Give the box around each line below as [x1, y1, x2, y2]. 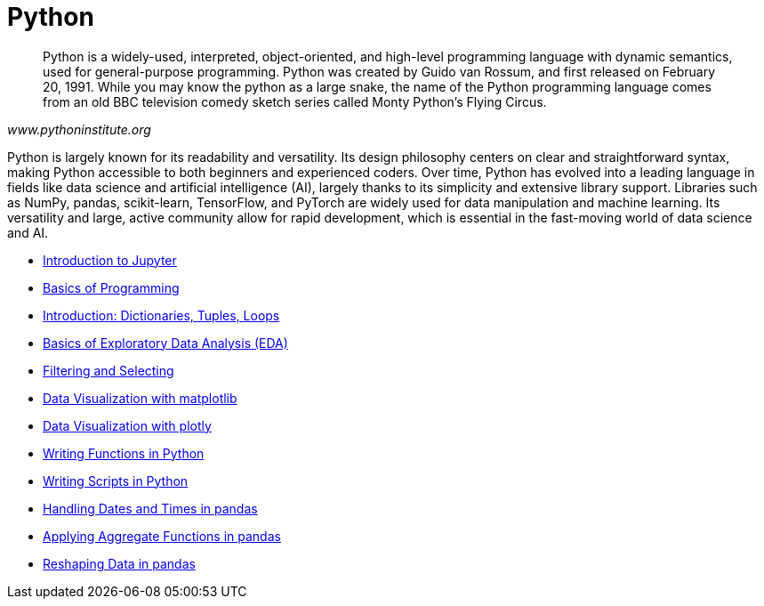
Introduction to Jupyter [43, 252, 177, 268]
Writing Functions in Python [43, 445, 205, 461]
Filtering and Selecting [43, 362, 174, 378]
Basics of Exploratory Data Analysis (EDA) [43, 335, 288, 351]
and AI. [7, 224, 49, 240]
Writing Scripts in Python [43, 473, 189, 489]
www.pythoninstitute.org [7, 121, 151, 137]
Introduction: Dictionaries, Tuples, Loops [43, 307, 280, 323]
